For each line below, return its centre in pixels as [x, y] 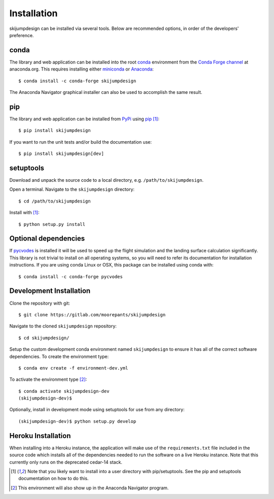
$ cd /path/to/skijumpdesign [55, 201]
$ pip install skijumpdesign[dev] [61, 154]
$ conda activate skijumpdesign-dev [64, 391]
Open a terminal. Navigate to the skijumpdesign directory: [72, 189]
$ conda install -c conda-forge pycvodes [71, 276]
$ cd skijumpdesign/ [44, 338]
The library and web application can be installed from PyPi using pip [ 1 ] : [84, 119]
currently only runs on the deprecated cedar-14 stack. [66, 462]
